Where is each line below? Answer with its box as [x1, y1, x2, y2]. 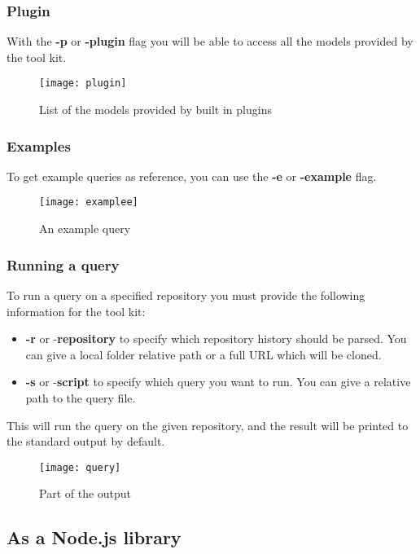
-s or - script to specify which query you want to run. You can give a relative [25, 373, 411, 390]
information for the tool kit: [7, 302, 146, 319]
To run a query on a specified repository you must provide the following [7, 286, 365, 303]
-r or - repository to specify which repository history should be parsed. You [25, 330, 407, 347]
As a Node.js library [7, 525, 182, 550]
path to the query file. [25, 389, 136, 406]
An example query [39, 220, 131, 237]
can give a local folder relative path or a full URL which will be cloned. [25, 345, 382, 363]
